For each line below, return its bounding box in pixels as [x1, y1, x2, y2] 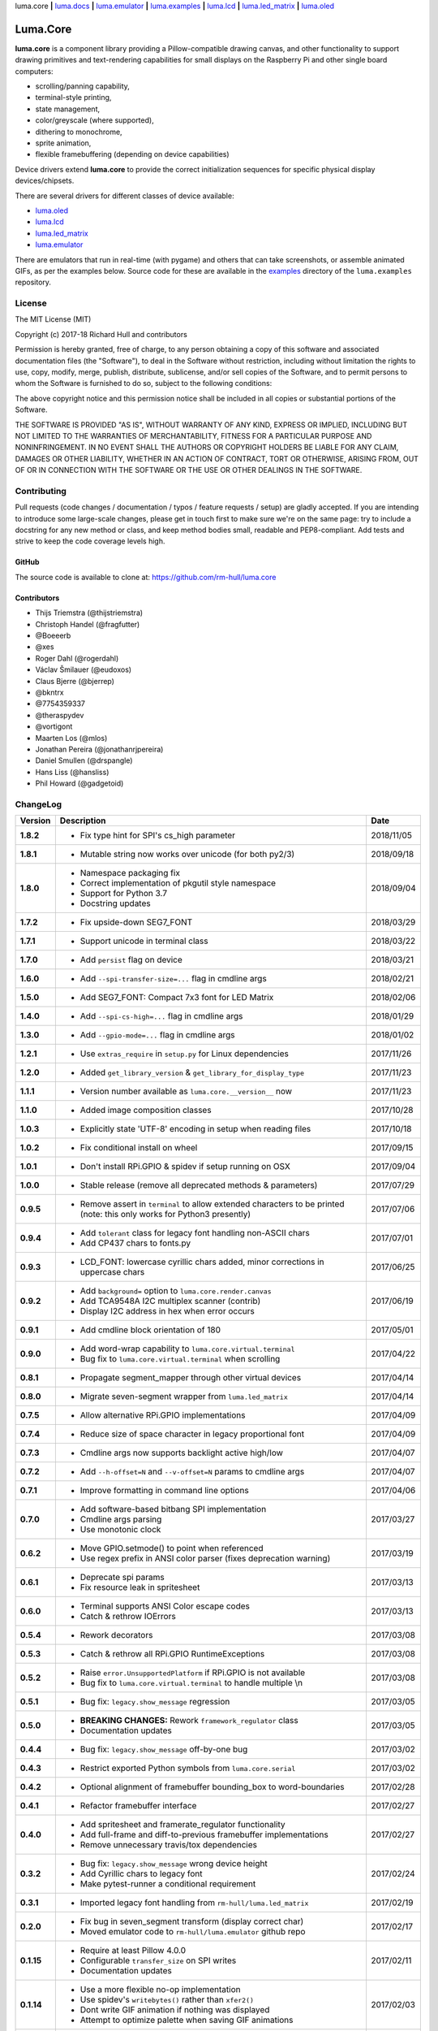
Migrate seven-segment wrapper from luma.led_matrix [79, 1391, 288, 1402]
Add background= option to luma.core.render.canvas [79, 1285, 272, 1297]
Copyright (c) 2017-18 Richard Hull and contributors [15, 329, 188, 339]
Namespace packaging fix [79, 868, 180, 879]
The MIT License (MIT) [15, 314, 92, 324]
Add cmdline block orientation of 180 [79, 1324, 221, 1336]
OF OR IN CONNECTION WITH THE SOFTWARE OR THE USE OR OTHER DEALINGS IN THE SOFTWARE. [15, 466, 363, 475]
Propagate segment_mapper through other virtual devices [79, 1372, 302, 1384]
